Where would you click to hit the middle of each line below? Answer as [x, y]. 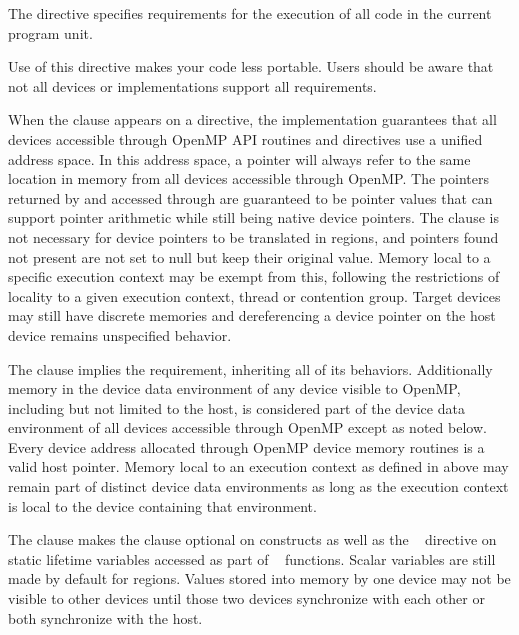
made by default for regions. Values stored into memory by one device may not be [259, 578]
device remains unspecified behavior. [120, 334]
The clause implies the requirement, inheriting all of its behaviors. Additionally [250, 368]
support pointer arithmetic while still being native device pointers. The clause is [253, 217]
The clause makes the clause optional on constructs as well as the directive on [252, 539]
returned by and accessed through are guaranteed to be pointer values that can [250, 197]
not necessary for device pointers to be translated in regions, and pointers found [253, 236]
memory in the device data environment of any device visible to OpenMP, [234, 388]
